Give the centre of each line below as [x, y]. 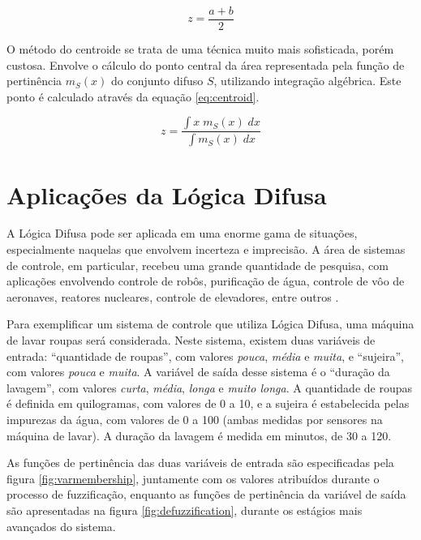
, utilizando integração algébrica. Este [307, 81]
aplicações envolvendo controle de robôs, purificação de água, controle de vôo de [206, 281]
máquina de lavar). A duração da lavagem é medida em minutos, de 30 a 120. [199, 435]
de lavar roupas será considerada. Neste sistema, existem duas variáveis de [191, 340]
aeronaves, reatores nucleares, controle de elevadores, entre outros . [173, 296]
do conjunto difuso [157, 81]
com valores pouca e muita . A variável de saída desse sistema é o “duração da [198, 372]
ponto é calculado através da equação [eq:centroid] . [133, 96]
